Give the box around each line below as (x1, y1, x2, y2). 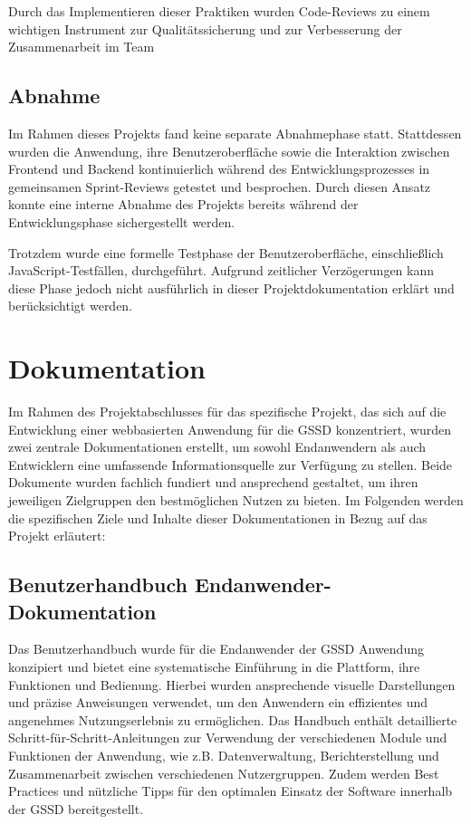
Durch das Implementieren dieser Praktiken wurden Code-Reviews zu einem (8, 2, 430, 20)
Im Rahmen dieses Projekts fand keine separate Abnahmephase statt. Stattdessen (8, 123, 462, 142)
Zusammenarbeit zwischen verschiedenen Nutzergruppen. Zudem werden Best (8, 763, 439, 782)
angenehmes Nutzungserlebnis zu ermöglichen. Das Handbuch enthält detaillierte (8, 710, 457, 729)
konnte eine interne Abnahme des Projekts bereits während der (8, 195, 359, 214)
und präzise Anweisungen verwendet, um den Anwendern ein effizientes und (8, 693, 428, 712)
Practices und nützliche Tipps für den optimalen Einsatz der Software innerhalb (8, 781, 453, 800)
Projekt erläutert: (8, 526, 106, 545)
